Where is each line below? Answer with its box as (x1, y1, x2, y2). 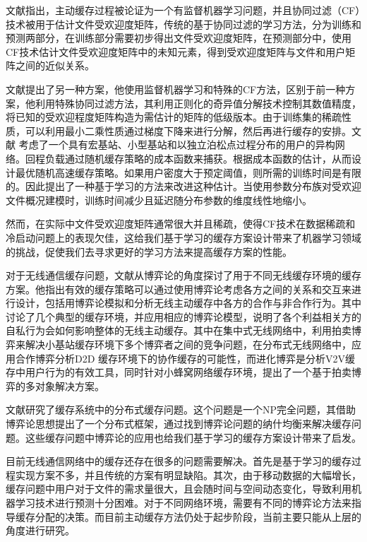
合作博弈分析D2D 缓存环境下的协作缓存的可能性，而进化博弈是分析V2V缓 (15, 350, 356, 365)
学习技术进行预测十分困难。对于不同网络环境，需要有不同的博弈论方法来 (15, 495, 351, 509)
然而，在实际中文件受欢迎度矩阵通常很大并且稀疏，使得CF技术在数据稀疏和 (6, 216, 356, 231)
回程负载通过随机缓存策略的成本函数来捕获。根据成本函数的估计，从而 (25, 151, 351, 165)
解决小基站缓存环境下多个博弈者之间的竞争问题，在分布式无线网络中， (25, 337, 351, 352)
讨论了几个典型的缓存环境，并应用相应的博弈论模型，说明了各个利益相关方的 (6, 309, 361, 324)
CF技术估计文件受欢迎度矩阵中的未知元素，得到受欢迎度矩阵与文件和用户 (6, 44, 346, 59)
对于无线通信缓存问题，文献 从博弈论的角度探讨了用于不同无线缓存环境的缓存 (6, 268, 361, 283)
